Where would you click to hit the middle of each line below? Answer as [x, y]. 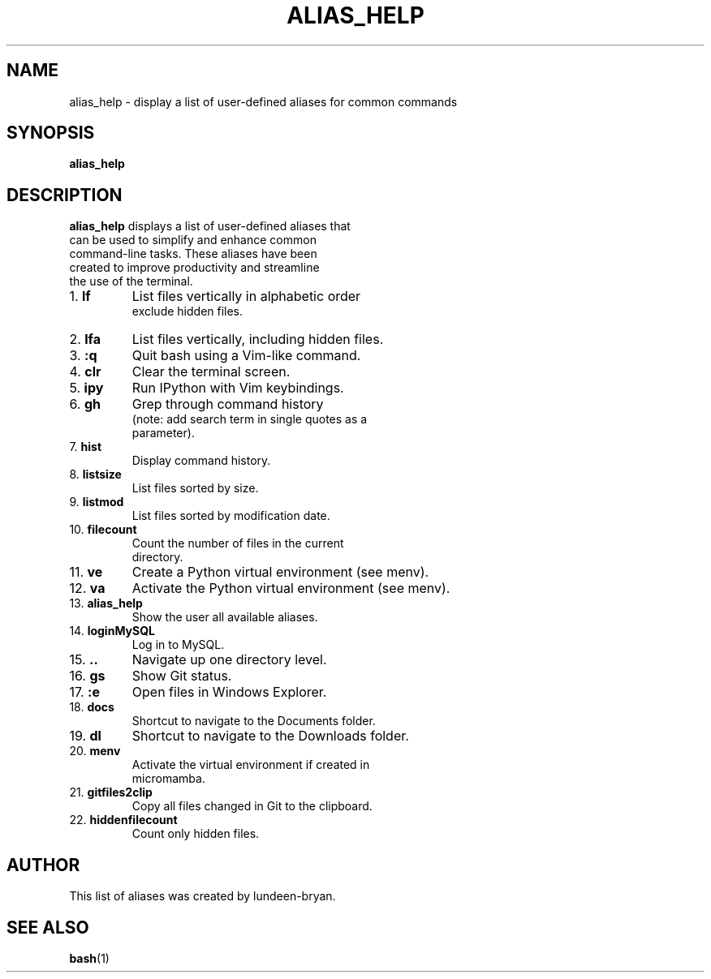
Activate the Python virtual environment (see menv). [291, 588]
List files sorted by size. [195, 488]
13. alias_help [106, 603]
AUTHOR [43, 865]
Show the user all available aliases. [225, 617]
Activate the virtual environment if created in [251, 765]
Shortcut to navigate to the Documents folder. [254, 721]
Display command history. [201, 461]
